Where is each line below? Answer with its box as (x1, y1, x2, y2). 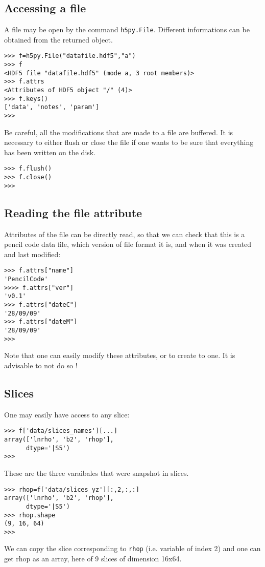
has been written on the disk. (4, 146, 96, 157)
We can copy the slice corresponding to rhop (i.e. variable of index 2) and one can (4, 543, 261, 554)
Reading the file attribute (4, 204, 142, 220)
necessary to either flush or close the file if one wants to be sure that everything (4, 137, 254, 148)
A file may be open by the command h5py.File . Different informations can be (4, 24, 250, 35)
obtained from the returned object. (4, 34, 113, 45)
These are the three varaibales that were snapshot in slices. (4, 467, 189, 478)
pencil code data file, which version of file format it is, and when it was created (4, 239, 252, 249)
